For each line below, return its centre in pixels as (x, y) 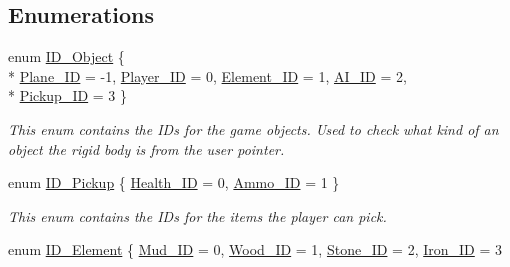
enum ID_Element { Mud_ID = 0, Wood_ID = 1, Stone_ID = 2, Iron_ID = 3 (255, 249)
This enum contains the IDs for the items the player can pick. (197, 215)
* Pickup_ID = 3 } (68, 95)
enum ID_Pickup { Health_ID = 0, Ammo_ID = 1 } (174, 182)
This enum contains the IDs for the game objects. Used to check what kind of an (253, 128)
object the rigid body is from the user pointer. (146, 148)
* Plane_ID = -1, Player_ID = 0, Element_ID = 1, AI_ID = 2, (207, 75)
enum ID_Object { (66, 56)
